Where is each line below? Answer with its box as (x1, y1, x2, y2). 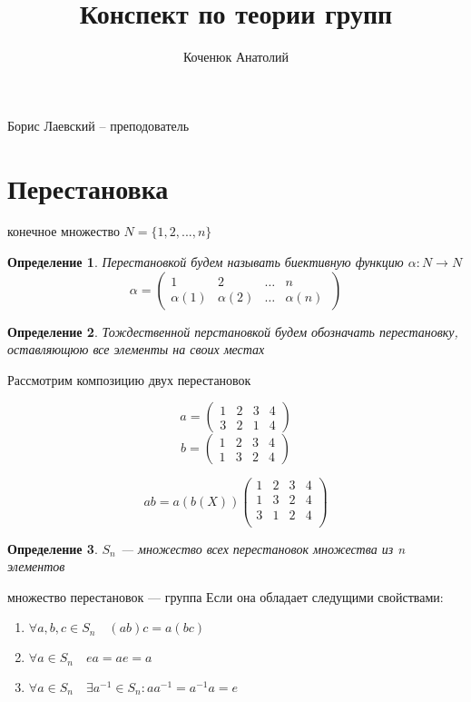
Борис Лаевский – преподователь (7, 115, 190, 134)
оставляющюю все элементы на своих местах (7, 340, 265, 359)
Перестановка (7, 169, 169, 206)
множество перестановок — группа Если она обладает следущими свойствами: (7, 587, 444, 606)
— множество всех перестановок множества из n (120, 539, 406, 558)
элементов (7, 557, 65, 576)
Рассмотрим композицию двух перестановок (7, 370, 251, 389)
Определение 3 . (7, 539, 98, 558)
